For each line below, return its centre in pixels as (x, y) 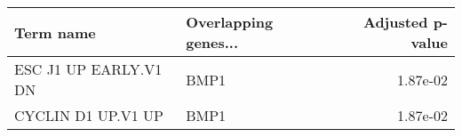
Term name (55, 32)
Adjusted (395, 22)
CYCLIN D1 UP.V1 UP (89, 115)
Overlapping (230, 22)
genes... (212, 42)
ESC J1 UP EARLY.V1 (88, 69)
